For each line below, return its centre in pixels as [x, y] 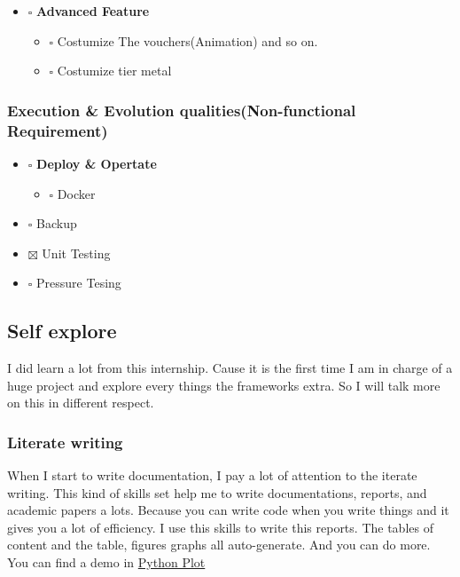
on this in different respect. [81, 403]
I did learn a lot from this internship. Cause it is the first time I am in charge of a [230, 368]
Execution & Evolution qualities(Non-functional [182, 110]
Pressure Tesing [79, 283]
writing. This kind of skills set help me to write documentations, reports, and [217, 492]
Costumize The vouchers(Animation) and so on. [187, 40]
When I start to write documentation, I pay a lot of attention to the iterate [212, 475]
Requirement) [58, 130]
